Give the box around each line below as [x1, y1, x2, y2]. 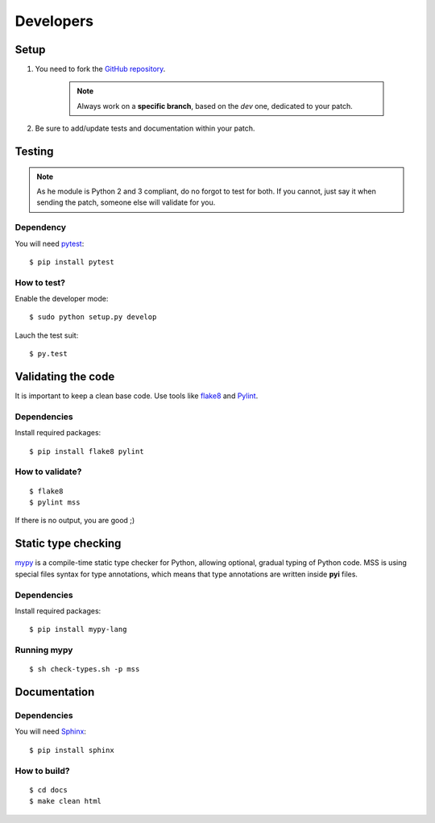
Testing [14, 145, 54, 159]
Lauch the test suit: [14, 330, 79, 340]
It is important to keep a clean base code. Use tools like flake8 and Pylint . [14, 391, 259, 401]
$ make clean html [29, 796, 102, 806]
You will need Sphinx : [14, 726, 86, 737]
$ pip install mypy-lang [29, 625, 127, 634]
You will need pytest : [14, 239, 85, 248]
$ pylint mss [29, 498, 81, 507]
